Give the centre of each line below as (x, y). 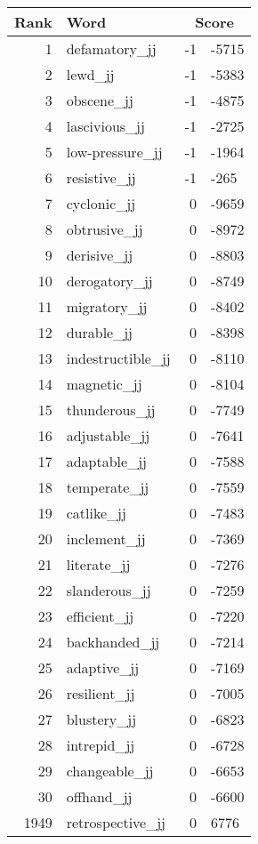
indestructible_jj (118, 358)
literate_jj (98, 564)
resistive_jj (101, 177)
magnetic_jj (104, 384)
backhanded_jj (113, 642)
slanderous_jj (109, 590)
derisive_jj (100, 255)
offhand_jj (99, 796)
